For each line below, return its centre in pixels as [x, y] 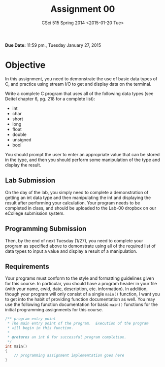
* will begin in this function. [40, 328]
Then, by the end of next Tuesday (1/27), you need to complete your [74, 240]
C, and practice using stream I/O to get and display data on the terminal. [78, 84]
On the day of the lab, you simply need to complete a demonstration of [77, 192]
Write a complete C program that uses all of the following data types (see [79, 93]
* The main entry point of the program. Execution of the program [78, 324]
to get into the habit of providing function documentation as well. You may [80, 300]
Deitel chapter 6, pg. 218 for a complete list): [50, 99]
